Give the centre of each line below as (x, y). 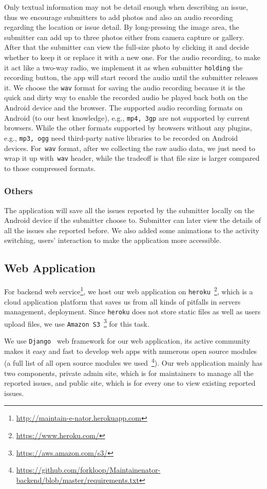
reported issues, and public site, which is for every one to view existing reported (130, 383)
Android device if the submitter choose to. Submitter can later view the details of (133, 220)
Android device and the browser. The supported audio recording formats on (123, 108)
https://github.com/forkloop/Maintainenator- (88, 470)
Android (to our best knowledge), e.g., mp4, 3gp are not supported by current (127, 117)
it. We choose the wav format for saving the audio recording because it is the (125, 87)
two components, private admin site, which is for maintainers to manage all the (129, 373)
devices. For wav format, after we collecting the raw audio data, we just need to (130, 148)
